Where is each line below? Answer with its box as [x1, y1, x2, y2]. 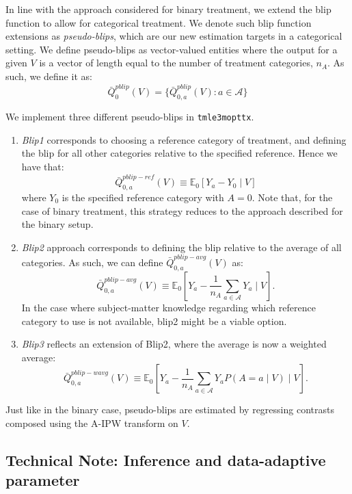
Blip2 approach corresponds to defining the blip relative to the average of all [21, 239, 342, 254]
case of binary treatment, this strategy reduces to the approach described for [21, 203, 343, 218]
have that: [21, 159, 64, 173]
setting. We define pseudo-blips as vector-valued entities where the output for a [5, 42, 338, 56]
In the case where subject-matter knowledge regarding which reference [21, 300, 316, 314]
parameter [5, 469, 80, 491]
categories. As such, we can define [21, 255, 163, 270]
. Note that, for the [252, 190, 333, 205]
